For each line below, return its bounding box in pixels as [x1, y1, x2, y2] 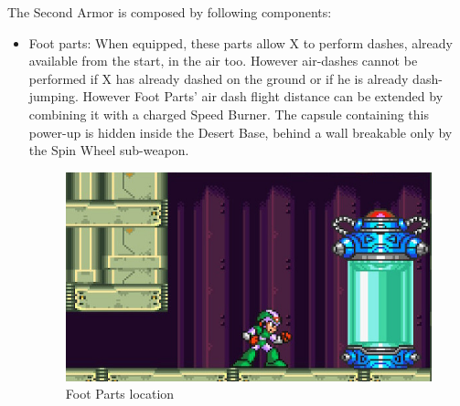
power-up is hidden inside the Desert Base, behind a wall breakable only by [28, 122, 453, 141]
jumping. [28, 87, 79, 106]
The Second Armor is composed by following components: [7, 3, 332, 21]
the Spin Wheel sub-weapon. [28, 141, 189, 160]
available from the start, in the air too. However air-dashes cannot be [28, 51, 418, 70]
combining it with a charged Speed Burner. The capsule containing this [28, 104, 430, 123]
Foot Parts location [65, 384, 175, 403]
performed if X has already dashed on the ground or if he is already [28, 68, 409, 88]
